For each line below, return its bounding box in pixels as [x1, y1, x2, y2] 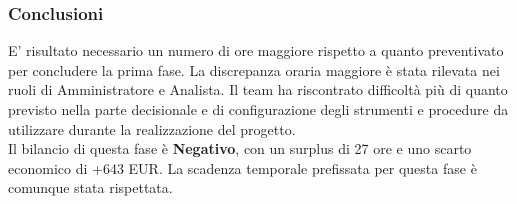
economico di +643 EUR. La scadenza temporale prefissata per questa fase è [8, 157, 477, 178]
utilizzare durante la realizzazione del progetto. [8, 118, 296, 139]
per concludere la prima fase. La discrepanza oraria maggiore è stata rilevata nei [8, 59, 500, 80]
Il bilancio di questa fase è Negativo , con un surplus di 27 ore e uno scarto [8, 138, 472, 159]
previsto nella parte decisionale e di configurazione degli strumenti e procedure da [8, 99, 509, 119]
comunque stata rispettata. [8, 177, 173, 198]
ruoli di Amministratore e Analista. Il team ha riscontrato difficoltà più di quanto [8, 79, 508, 100]
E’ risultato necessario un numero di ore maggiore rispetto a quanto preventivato [8, 40, 504, 61]
